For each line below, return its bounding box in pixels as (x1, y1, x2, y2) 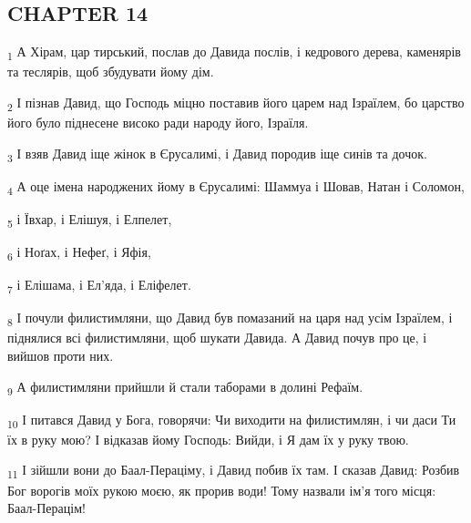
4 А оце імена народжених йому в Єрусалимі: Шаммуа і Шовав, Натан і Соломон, (7, 176, 465, 198)
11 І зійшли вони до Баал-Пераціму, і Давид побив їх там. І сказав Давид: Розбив (7, 460, 460, 482)
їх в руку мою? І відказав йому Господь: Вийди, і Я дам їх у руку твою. (7, 429, 409, 448)
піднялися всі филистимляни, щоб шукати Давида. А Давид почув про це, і (7, 328, 427, 347)
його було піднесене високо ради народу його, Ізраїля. (7, 113, 309, 132)
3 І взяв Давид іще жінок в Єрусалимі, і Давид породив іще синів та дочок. (7, 143, 427, 165)
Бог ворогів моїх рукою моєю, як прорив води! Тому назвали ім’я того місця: (7, 480, 436, 499)
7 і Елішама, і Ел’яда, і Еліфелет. (7, 275, 191, 296)
